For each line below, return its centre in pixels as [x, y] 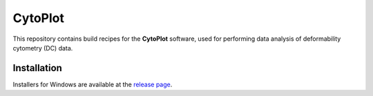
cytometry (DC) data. [43, 48]
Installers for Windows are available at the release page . [93, 84]
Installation [37, 68]
